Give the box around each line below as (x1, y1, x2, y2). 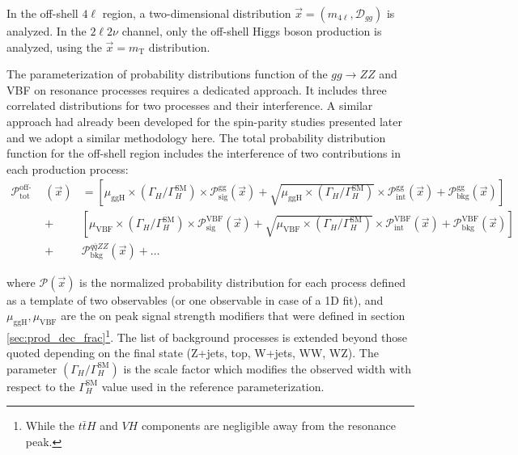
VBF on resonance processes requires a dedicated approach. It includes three (6, 81, 387, 98)
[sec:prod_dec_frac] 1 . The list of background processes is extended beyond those (6, 326, 407, 345)
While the (25, 417, 75, 434)
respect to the (6, 377, 75, 394)
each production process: (6, 160, 129, 177)
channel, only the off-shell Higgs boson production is (121, 23, 382, 39)
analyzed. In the (6, 23, 87, 39)
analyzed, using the (6, 38, 102, 55)
